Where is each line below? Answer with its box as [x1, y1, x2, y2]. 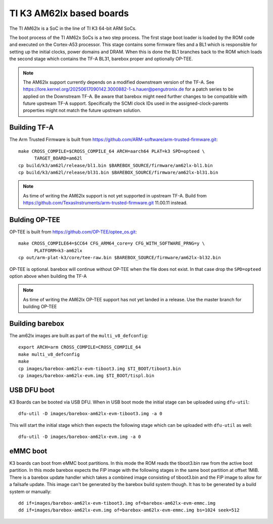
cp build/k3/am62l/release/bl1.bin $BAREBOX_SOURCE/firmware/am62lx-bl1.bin [18, 163, 213, 168]
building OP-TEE [23, 304, 57, 310]
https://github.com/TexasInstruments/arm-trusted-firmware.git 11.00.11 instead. [23, 200, 188, 206]
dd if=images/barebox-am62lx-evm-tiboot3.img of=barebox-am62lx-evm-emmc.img [18, 500, 216, 506]
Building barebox [9, 319, 64, 328]
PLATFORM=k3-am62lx [34, 248, 83, 253]
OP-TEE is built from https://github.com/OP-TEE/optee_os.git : [9, 229, 137, 235]
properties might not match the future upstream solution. [23, 107, 142, 113]
